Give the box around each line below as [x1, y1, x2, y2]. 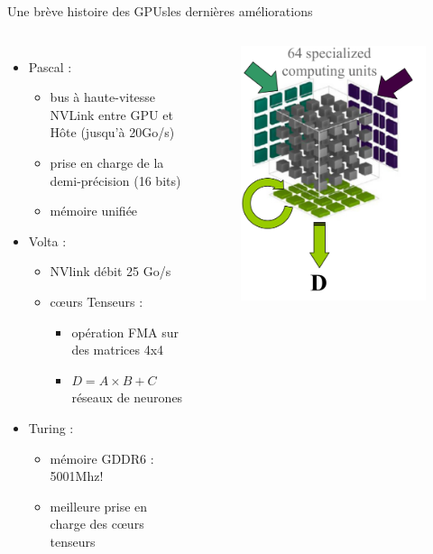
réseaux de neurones [71, 388, 183, 407]
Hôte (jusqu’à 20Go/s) [50, 123, 175, 142]
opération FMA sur [71, 322, 179, 341]
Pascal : [28, 57, 72, 76]
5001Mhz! [50, 466, 104, 485]
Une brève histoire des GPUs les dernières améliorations [7, 2, 313, 20]
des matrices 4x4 [71, 340, 164, 359]
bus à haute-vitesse [50, 88, 156, 106]
